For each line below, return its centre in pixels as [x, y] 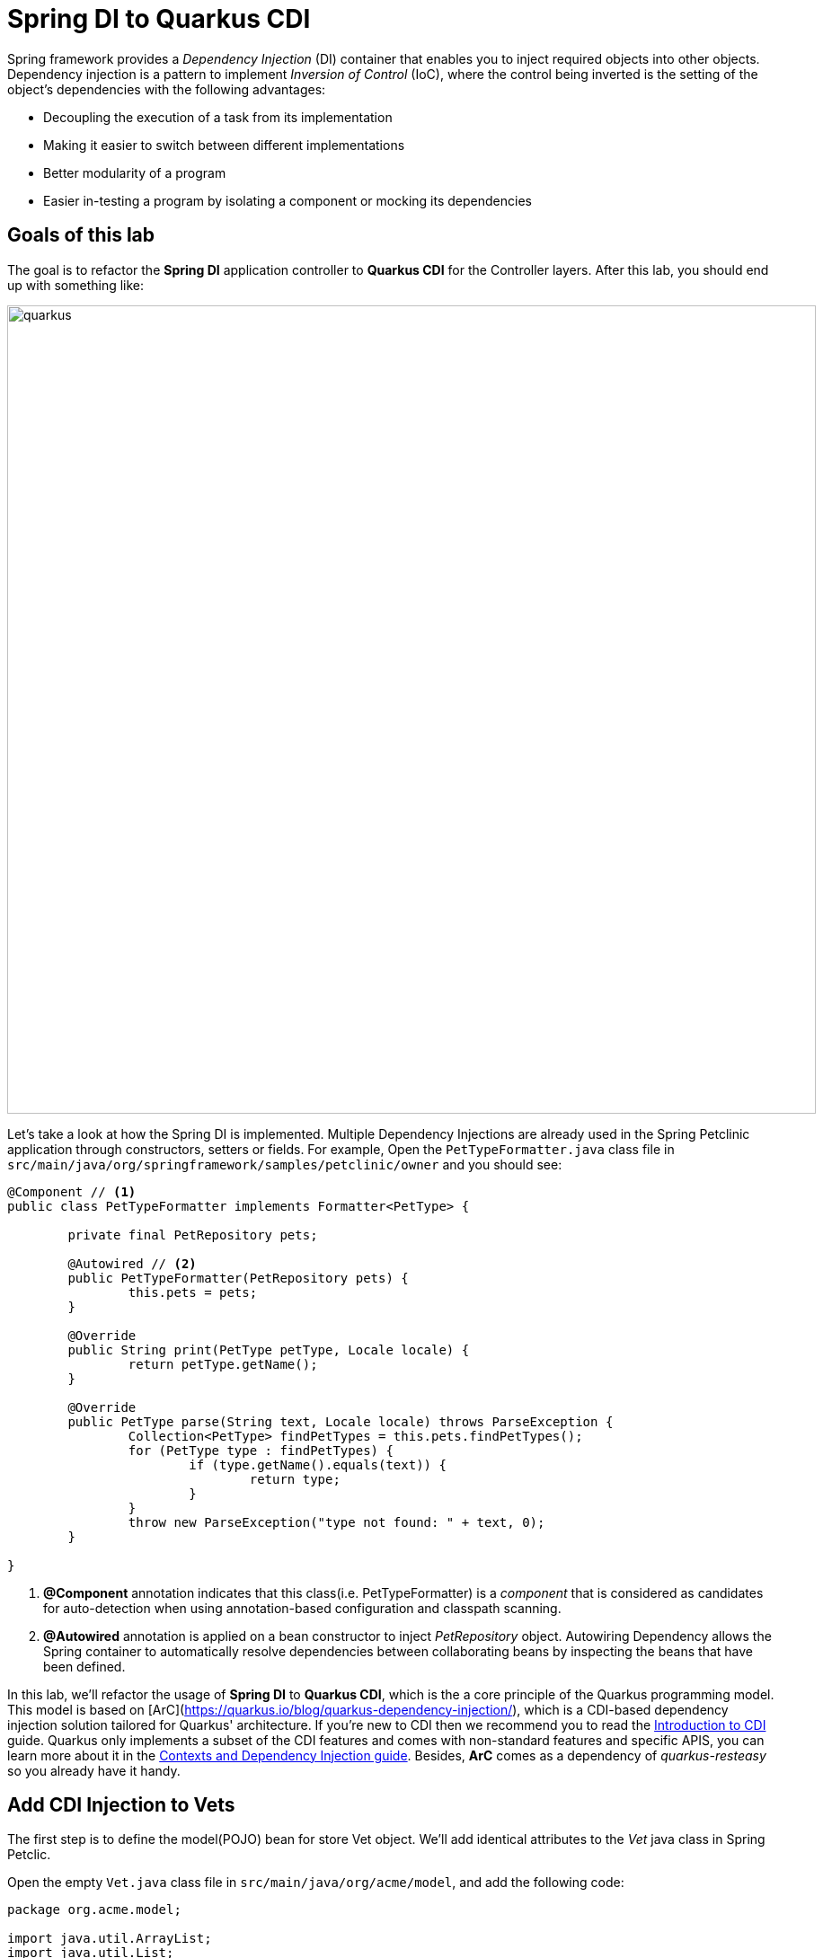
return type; [295, 1479]
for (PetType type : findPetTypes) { [261, 1450]
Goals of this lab [81, 235]
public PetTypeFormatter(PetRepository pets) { [238, 1278]
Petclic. [29, 1855]
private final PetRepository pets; [193, 1235]
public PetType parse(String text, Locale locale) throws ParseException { [341, 1421]
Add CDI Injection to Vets [121, 1805]
